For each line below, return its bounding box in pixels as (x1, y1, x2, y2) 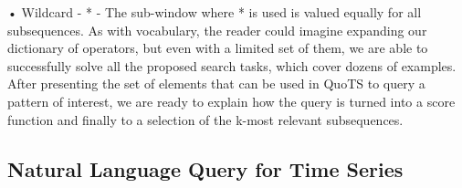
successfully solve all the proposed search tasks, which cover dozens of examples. (7, 56, 457, 75)
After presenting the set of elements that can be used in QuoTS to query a (7, 74, 425, 93)
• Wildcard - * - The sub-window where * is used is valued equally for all (7, 3, 422, 21)
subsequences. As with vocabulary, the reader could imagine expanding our (7, 20, 427, 39)
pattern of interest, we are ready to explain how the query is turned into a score (7, 91, 456, 110)
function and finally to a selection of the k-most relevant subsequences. (7, 110, 404, 129)
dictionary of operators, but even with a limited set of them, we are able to (7, 38, 428, 57)
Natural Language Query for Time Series (7, 154, 404, 183)
